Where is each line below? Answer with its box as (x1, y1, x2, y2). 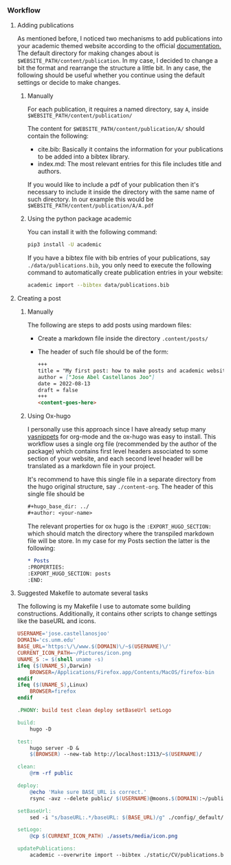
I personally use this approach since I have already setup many (27, 425, 206, 434)
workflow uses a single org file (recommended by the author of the (27, 440, 217, 448)
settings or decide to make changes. (16, 79, 121, 87)
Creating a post (16, 294, 61, 303)
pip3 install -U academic (27, 241, 102, 248)
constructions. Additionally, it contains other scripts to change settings (16, 609, 218, 618)
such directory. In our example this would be (27, 195, 153, 203)
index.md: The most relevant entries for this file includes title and (37, 160, 222, 168)
